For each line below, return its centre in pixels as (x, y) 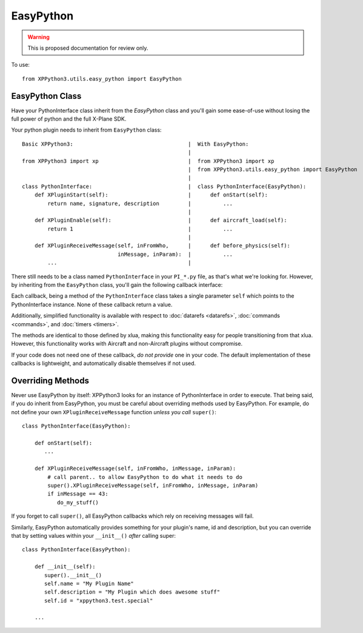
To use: (21, 65)
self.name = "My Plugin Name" (89, 583)
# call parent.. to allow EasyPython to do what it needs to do (145, 477)
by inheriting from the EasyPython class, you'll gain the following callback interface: (117, 285)
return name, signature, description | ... (140, 203)
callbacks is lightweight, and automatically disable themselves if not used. (104, 363)
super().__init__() (73, 575)
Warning (38, 37)
